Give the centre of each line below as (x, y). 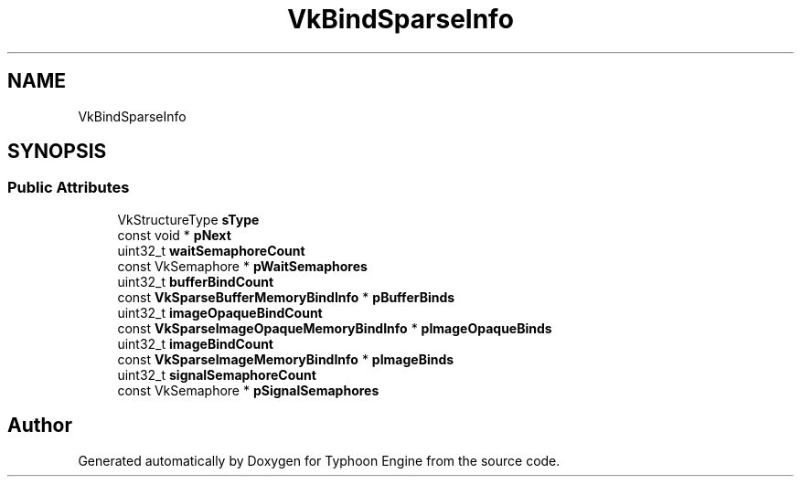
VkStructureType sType (188, 219)
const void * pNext (174, 235)
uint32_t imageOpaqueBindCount (220, 312)
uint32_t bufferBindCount (196, 281)
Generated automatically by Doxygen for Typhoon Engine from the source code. (319, 460)
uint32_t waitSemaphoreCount (211, 250)
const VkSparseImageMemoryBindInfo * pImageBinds (286, 359)
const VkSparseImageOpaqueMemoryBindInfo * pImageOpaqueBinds (335, 328)
